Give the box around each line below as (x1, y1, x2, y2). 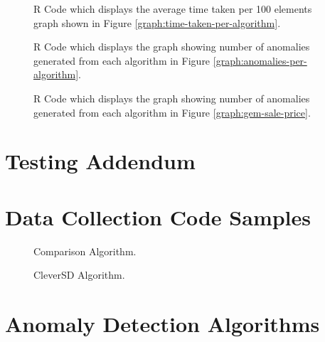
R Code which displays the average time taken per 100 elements (33, 1, 312, 16)
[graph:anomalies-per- (213, 53, 307, 68)
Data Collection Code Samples (5, 202, 311, 231)
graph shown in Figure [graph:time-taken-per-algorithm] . (33, 15, 281, 30)
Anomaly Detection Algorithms (5, 309, 320, 338)
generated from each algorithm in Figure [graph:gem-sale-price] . (33, 105, 311, 119)
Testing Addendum (5, 146, 196, 176)
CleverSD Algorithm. (33, 267, 125, 282)
